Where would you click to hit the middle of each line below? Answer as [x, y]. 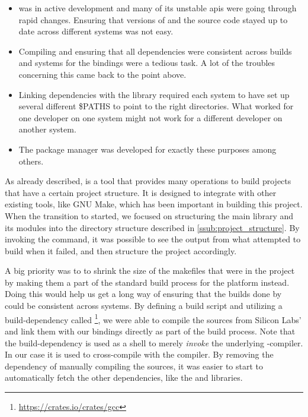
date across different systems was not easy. [96, 31]
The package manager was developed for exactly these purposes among [147, 149]
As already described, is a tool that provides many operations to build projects [148, 181]
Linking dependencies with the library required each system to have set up [154, 94]
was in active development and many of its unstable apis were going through [158, 8]
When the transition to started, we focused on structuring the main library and [149, 215]
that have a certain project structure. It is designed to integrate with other [141, 192]
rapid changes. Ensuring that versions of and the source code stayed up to [153, 19]
